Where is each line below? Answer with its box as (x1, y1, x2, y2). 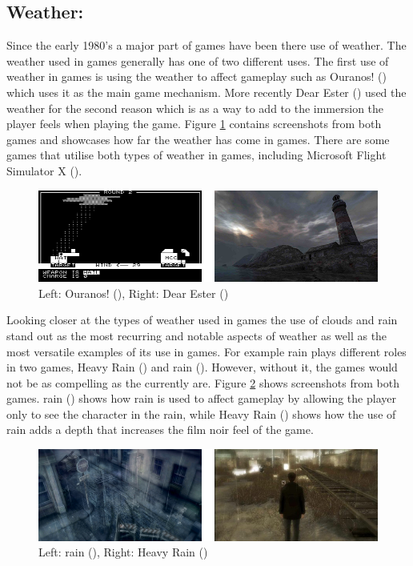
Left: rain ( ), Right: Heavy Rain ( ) (38, 544, 208, 560)
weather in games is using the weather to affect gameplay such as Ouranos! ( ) (6, 68, 387, 85)
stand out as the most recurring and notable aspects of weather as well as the (6, 327, 387, 343)
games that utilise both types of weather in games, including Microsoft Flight (6, 147, 387, 163)
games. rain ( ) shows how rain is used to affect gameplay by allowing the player (6, 390, 396, 407)
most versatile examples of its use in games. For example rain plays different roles (6, 343, 407, 359)
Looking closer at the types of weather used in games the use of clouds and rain (6, 311, 398, 328)
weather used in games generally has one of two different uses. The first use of (6, 52, 389, 69)
